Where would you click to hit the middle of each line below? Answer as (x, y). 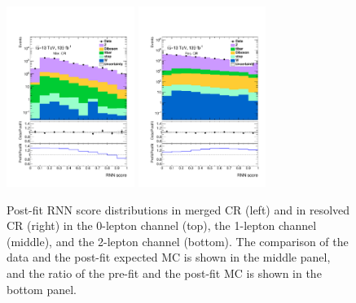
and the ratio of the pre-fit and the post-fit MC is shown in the (164, 273)
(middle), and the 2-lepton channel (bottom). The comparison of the (178, 241)
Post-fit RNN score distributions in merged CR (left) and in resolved (178, 209)
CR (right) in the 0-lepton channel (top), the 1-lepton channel (162, 225)
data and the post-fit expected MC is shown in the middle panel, (169, 257)
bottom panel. (42, 289)
